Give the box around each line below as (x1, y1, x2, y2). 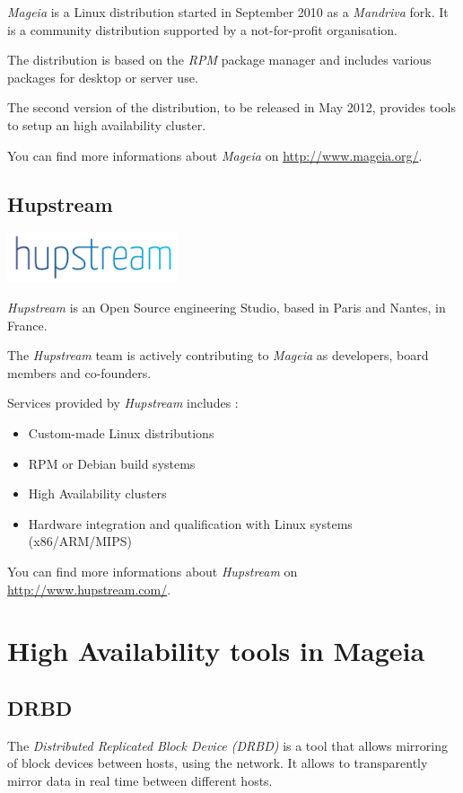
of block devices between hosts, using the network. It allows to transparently (7, 753, 428, 772)
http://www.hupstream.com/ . (7, 579, 171, 598)
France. (7, 315, 48, 334)
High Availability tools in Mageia (7, 632, 425, 669)
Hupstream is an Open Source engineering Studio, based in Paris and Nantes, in (7, 298, 446, 316)
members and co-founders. (7, 363, 152, 382)
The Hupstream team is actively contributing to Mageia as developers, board (7, 346, 429, 365)
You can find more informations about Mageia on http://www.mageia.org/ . (7, 145, 423, 164)
